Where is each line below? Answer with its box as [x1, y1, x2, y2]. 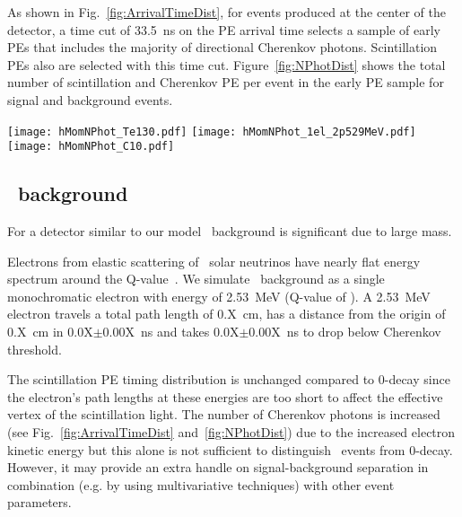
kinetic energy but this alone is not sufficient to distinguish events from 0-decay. [7, 440, 453, 459]
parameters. [7, 493, 72, 512]
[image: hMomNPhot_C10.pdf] [7, 140, 175, 153]
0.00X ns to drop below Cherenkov [248, 322, 441, 341]
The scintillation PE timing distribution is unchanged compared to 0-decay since [7, 370, 450, 389]
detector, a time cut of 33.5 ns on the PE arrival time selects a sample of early [7, 20, 441, 39]
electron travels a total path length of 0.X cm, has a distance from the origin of [7, 304, 446, 323]
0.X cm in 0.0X [7, 322, 93, 341]
